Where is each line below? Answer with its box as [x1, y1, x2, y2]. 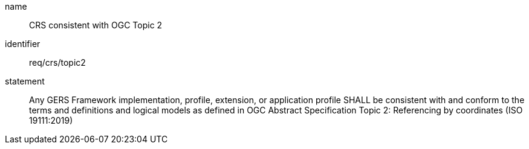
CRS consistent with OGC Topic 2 [29, 20, 163, 30]
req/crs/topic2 [29, 57, 86, 68]
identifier [5, 39, 41, 49]
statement [5, 76, 45, 86]
